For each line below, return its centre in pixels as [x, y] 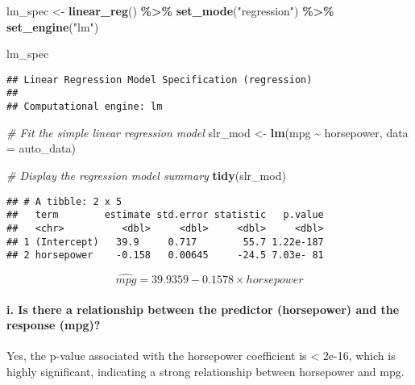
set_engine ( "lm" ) [53, 26]
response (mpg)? [54, 325]
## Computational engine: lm [85, 107]
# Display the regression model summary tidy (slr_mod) [146, 175]
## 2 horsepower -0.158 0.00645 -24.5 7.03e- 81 [165, 255]
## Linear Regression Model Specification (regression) [160, 80]
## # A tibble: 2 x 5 [64, 201]
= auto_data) [41, 148]
